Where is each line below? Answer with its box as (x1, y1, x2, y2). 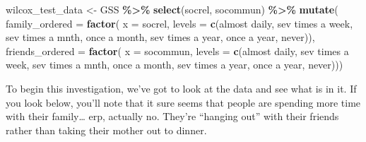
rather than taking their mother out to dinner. (6, 122, 207, 137)
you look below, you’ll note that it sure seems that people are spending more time (6, 95, 361, 110)
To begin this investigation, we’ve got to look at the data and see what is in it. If (6, 81, 357, 95)
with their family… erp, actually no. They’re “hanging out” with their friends (6, 109, 339, 124)
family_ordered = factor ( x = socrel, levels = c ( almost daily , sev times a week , (6, 16, 353, 30)
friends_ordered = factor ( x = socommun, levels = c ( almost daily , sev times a (6, 43, 349, 58)
